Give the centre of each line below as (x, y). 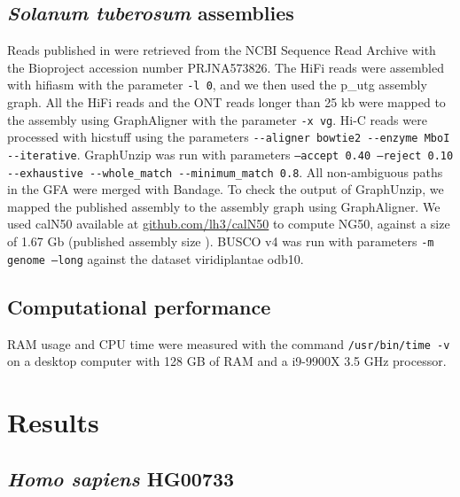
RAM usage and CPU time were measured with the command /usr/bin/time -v (229, 343)
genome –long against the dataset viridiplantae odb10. (156, 258)
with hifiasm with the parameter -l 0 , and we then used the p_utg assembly (217, 85)
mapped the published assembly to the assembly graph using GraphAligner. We (224, 206)
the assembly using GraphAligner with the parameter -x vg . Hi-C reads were (217, 119)
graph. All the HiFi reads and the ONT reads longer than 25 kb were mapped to (226, 102)
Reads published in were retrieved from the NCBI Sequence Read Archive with (222, 50)
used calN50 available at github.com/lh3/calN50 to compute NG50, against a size (229, 224)
